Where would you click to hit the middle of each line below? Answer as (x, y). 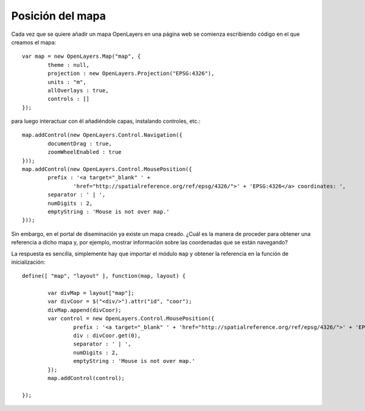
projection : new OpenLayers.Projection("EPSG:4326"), (131, 74)
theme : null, (69, 65)
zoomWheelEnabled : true (85, 152)
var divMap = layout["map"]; (91, 293)
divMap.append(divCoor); (85, 310)
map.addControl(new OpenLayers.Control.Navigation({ (102, 135)
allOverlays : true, (78, 90)
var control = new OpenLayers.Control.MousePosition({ (131, 319)
